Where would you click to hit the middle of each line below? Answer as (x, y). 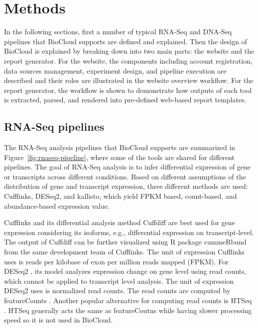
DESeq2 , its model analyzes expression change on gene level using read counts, (125, 271)
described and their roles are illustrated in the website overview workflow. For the (129, 80)
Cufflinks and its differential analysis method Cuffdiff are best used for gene (120, 222)
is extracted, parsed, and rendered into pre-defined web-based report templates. (125, 100)
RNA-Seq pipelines (54, 126)
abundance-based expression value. (57, 205)
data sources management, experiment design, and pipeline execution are (115, 70)
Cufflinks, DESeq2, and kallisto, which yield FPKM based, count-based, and (121, 196)
